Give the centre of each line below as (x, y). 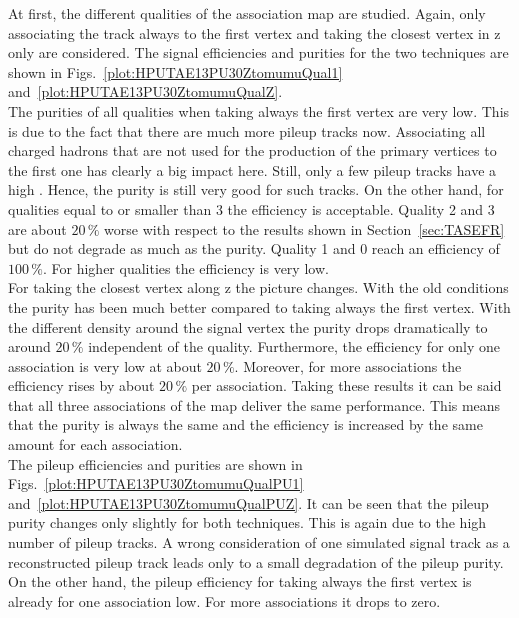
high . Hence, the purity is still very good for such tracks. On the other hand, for (256, 189)
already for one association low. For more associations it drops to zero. (224, 600)
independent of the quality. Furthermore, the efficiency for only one (294, 346)
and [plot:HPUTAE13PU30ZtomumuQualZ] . (145, 91)
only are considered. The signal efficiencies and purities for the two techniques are (258, 52)
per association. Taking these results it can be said (346, 385)
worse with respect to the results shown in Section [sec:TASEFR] (304, 228)
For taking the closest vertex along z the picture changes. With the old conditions (258, 287)
